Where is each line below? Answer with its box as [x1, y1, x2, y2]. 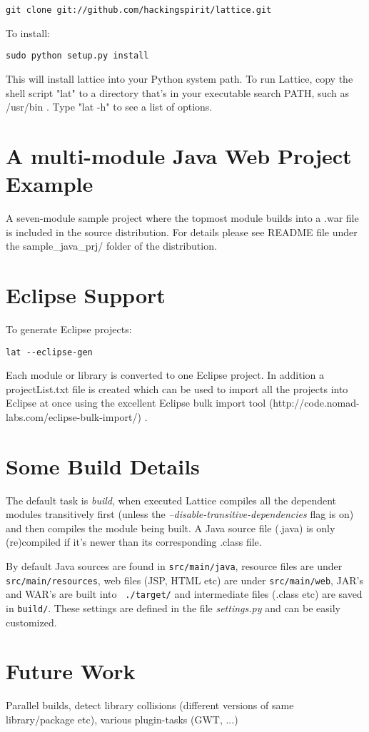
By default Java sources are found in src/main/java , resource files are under [6, 559, 343, 574]
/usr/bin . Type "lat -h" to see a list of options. [6, 99, 213, 114]
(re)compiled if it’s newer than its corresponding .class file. [6, 534, 262, 549]
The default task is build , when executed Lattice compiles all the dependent [6, 492, 337, 507]
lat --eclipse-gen [6, 347, 93, 357]
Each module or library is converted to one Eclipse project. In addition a [6, 367, 325, 382]
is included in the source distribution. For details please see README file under [6, 224, 358, 239]
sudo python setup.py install [6, 51, 149, 61]
